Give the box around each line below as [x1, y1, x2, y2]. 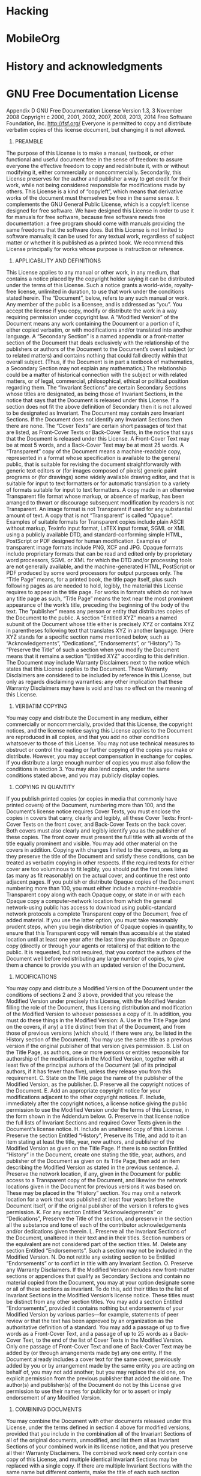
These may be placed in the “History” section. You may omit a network [6, 1189, 181, 1196]
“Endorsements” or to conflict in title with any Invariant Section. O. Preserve [6, 1259, 193, 1267]
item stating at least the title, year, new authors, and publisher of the [6, 1138, 175, 1145]
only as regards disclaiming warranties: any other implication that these [6, 678, 183, 685]
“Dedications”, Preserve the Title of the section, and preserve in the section [6, 1215, 193, 1222]
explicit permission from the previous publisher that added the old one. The [6, 1374, 193, 1382]
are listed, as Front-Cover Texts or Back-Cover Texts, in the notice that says [6, 429, 194, 436]
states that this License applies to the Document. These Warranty [6, 665, 168, 672]
